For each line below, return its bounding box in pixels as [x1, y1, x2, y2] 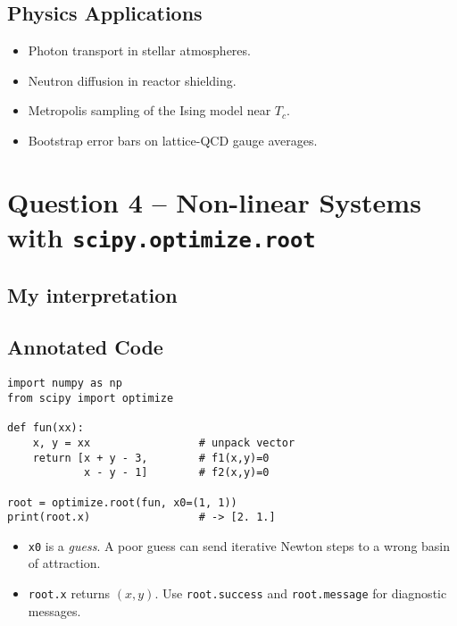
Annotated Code [7, 333, 163, 361]
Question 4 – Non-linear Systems [7, 183, 421, 220]
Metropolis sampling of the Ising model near [28, 101, 271, 120]
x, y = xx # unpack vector [32, 436, 295, 449]
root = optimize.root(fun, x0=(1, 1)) [7, 496, 237, 509]
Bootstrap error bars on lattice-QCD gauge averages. [28, 130, 318, 149]
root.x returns [28, 584, 111, 603]
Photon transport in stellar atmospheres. [28, 41, 251, 60]
